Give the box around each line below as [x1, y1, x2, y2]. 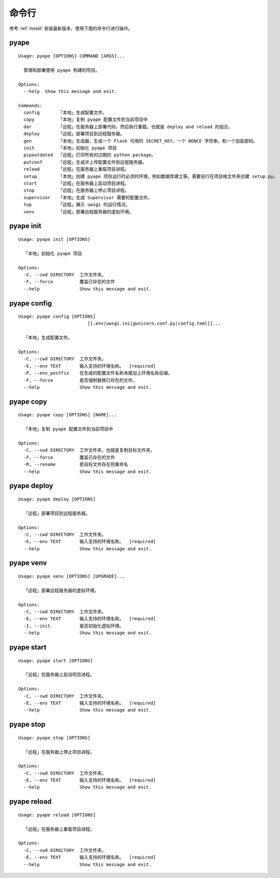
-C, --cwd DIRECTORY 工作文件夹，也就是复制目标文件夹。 [23, 448, 155, 453]
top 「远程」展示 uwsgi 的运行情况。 [23, 202, 130, 207]
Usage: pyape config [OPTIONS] [18, 314, 96, 320]
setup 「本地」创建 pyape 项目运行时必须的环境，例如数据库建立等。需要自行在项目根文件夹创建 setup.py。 [23, 173, 278, 179]
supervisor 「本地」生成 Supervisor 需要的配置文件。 [23, 195, 153, 200]
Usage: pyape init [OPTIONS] [18, 236, 90, 242]
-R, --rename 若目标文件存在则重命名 [23, 462, 128, 467]
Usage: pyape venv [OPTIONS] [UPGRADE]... [18, 574, 125, 579]
